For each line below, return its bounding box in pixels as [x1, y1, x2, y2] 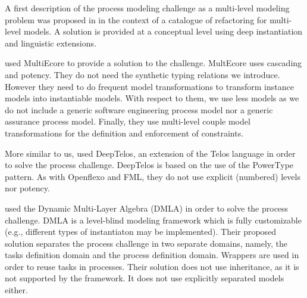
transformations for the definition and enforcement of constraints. [5, 126, 244, 139]
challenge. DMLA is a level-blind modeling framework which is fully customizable [5, 213, 302, 226]
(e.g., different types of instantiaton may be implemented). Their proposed [5, 225, 277, 238]
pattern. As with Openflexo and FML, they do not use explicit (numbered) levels [5, 170, 300, 182]
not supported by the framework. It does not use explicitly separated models [5, 272, 284, 284]
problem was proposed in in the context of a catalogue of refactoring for [5, 13, 267, 26]
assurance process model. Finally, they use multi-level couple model [5, 115, 250, 128]
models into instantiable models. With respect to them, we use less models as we [5, 92, 299, 104]
